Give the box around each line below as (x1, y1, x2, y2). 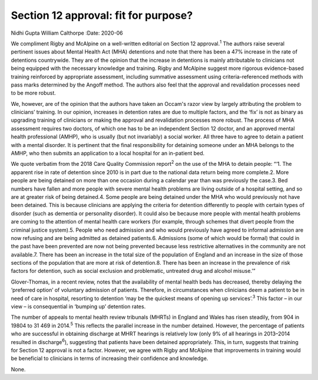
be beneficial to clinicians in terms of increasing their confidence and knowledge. (11, 355, 208, 362)
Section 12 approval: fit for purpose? (11, 9, 193, 22)
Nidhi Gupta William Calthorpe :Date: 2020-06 (11, 29, 123, 36)
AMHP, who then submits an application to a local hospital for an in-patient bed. (11, 150, 205, 157)
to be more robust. (11, 89, 56, 96)
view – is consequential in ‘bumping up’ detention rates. (11, 303, 146, 310)
